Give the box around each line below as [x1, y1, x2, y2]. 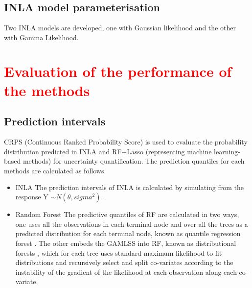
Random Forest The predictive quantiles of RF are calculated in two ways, [15, 209, 239, 219]
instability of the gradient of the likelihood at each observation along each [15, 266, 237, 277]
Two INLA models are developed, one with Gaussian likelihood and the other [4, 23, 236, 33]
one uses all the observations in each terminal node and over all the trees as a [15, 218, 248, 229]
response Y [15, 192, 48, 202]
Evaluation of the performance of [4, 61, 232, 81]
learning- [214, 146, 240, 156]
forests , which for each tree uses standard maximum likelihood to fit [15, 247, 222, 258]
